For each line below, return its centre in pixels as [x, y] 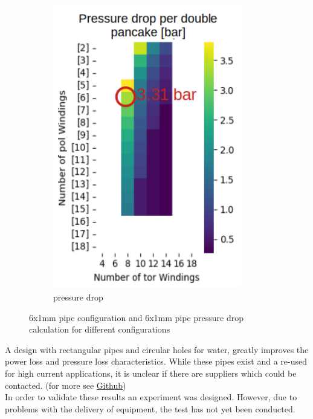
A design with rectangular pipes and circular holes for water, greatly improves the [157, 349]
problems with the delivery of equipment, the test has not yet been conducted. [150, 408]
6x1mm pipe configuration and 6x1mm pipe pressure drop [137, 317]
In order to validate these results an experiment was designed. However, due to [151, 397]
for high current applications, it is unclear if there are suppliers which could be [151, 373]
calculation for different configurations [100, 329]
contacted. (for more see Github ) [66, 385]
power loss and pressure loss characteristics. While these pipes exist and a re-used [156, 361]
